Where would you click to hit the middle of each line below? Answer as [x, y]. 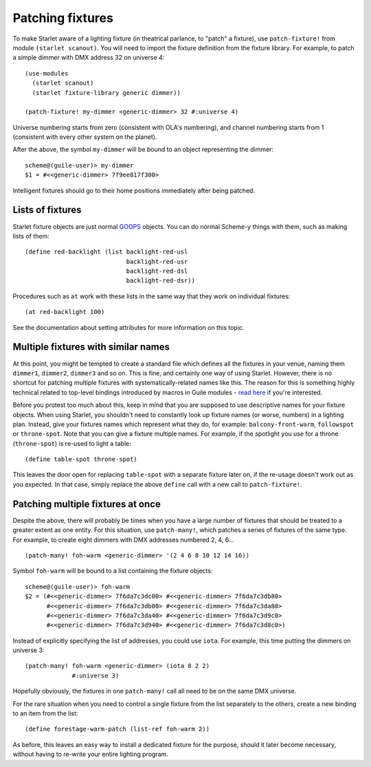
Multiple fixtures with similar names [91, 347]
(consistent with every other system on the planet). [85, 137]
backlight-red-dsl [157, 271]
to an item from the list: [45, 713]
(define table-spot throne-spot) [81, 459]
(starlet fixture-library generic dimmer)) [106, 92]
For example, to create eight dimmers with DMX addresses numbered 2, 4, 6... [123, 540]
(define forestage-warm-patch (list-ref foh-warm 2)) [117, 729]
